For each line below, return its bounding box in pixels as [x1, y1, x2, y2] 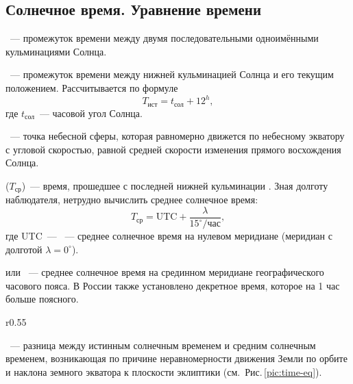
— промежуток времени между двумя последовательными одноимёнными [10, 31, 319, 45]
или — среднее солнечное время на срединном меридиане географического [5, 265, 324, 279]
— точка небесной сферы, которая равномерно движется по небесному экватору [10, 129, 345, 143]
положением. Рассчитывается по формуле [5, 80, 178, 94]
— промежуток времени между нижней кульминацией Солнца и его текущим [10, 67, 334, 81]
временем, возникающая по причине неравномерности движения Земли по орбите [5, 351, 348, 366]
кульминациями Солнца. [5, 44, 107, 58]
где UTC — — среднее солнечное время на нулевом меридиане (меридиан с [5, 229, 332, 243]
